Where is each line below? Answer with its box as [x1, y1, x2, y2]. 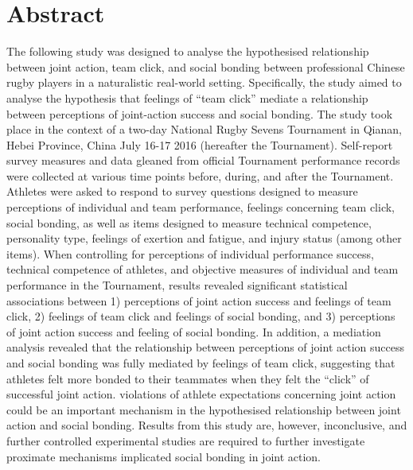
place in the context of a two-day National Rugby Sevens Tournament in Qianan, [6, 121, 402, 138]
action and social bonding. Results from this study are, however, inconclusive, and [6, 417, 407, 433]
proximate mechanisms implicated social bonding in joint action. [6, 448, 321, 464]
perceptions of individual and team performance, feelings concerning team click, [6, 199, 395, 216]
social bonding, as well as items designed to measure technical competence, [6, 214, 372, 231]
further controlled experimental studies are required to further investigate [6, 432, 365, 449]
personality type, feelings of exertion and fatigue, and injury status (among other [6, 230, 402, 247]
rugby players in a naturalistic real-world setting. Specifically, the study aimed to [6, 74, 402, 91]
